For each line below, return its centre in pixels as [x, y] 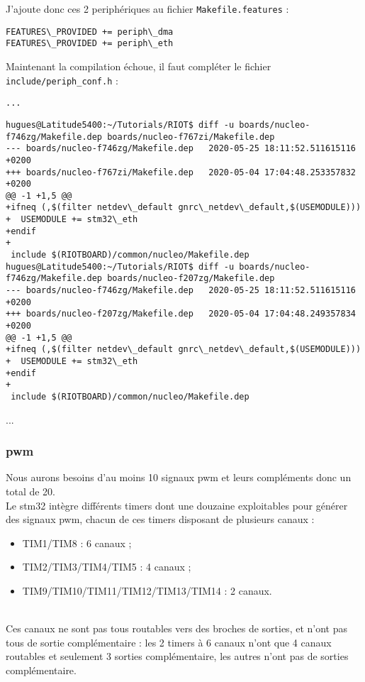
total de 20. [30, 491]
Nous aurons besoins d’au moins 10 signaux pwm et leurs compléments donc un [179, 477]
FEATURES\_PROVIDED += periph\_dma [90, 32]
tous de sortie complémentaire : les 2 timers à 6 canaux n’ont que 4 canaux [169, 642]
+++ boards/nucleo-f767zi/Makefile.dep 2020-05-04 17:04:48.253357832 [181, 172]
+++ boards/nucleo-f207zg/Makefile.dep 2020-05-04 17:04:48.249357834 [181, 314]
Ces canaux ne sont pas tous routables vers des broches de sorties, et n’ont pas [176, 628]
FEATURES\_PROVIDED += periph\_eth [90, 44]
